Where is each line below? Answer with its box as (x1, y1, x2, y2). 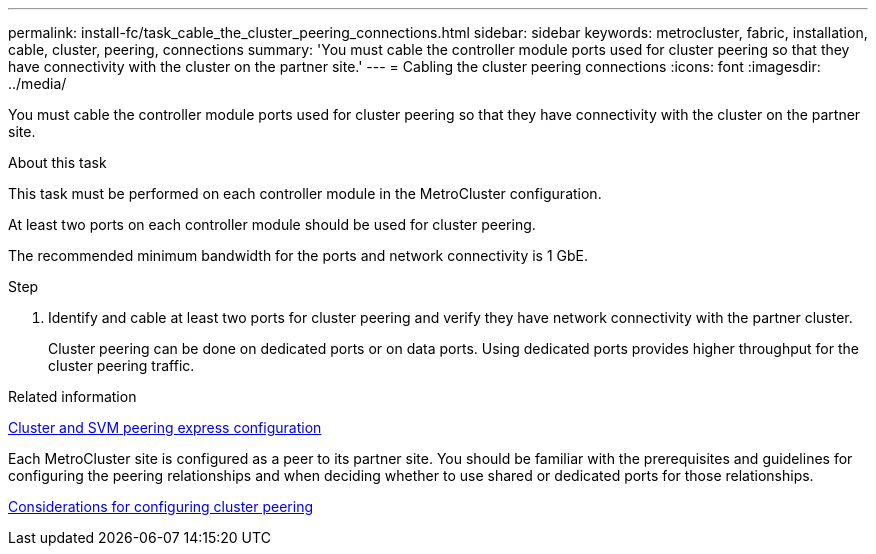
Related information (8, 388, 137, 405)
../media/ (8, 75, 67, 92)
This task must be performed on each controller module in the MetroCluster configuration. (8, 185, 602, 202)
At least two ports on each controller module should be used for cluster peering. (8, 216, 536, 233)
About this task (8, 154, 107, 171)
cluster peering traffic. (48, 357, 195, 374)
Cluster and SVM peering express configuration (8, 419, 322, 436)
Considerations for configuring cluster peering (8, 498, 313, 515)
